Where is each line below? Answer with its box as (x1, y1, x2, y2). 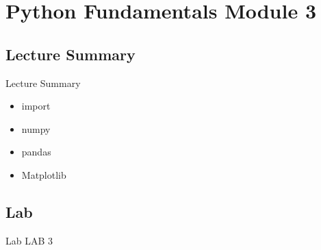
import (21, 99, 51, 113)
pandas (21, 145, 51, 159)
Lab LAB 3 (5, 233, 53, 247)
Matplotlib (21, 167, 66, 182)
